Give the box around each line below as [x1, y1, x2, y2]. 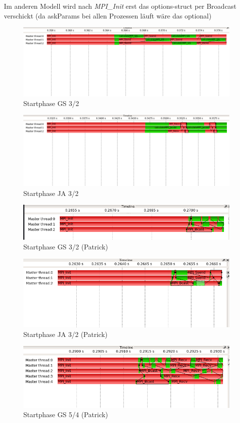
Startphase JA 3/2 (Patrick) [23, 329, 108, 339]
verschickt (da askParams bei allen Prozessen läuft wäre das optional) [4, 10, 212, 20]
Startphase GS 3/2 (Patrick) [23, 242, 108, 252]
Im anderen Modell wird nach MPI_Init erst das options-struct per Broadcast [4, 1, 237, 11]
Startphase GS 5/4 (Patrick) [23, 409, 108, 420]
